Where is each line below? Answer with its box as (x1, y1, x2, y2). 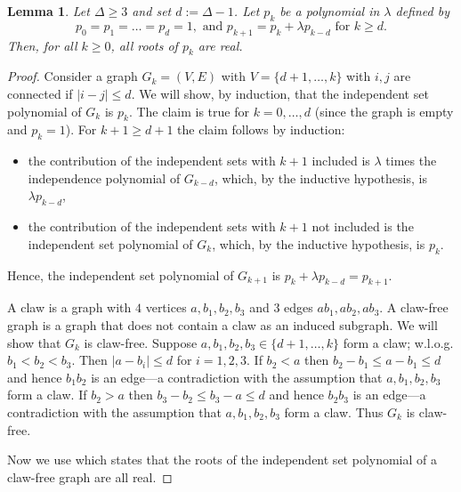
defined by (395, 2, 449, 20)
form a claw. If (7, 385, 87, 404)
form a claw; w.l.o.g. (343, 333, 454, 351)
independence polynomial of (28, 168, 181, 187)
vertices (145, 298, 187, 317)
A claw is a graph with (7, 298, 132, 317)
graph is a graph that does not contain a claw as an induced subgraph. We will (7, 315, 438, 334)
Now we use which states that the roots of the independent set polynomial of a (7, 450, 438, 469)
